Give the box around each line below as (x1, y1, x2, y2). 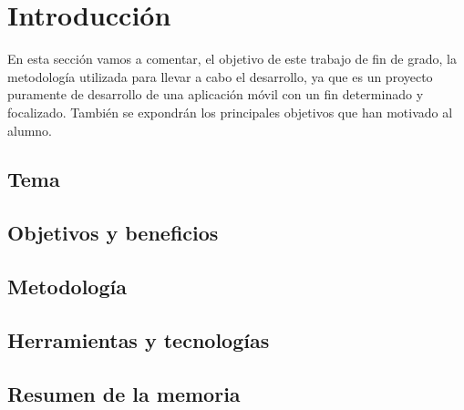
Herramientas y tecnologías (7, 325, 270, 354)
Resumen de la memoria (7, 379, 241, 407)
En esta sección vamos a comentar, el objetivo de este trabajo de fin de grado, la (7, 49, 457, 68)
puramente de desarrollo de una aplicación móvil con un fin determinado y (7, 85, 424, 104)
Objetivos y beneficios (7, 219, 219, 247)
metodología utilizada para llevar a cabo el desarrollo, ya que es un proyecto (7, 67, 433, 86)
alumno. (7, 120, 53, 139)
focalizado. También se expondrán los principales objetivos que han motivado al (7, 102, 453, 121)
